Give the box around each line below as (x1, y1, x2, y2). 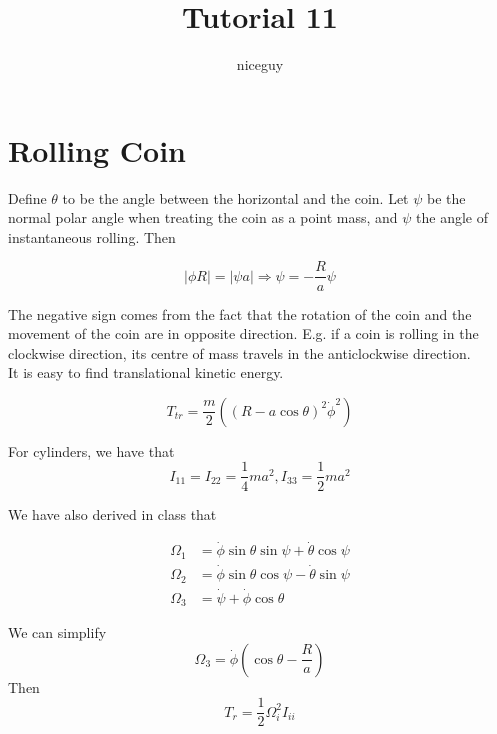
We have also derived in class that (8, 503, 217, 524)
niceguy (236, 54, 284, 75)
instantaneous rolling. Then (8, 226, 176, 247)
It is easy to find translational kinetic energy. (8, 362, 284, 383)
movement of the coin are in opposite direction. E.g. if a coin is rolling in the (8, 323, 479, 344)
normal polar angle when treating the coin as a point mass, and (8, 207, 398, 228)
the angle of (416, 207, 489, 228)
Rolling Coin (8, 129, 186, 170)
